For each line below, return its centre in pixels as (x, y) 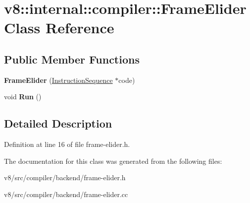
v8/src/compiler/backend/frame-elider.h (65, 177)
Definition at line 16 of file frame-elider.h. (67, 144)
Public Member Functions (72, 59)
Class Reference (59, 28)
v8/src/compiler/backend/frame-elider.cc (66, 194)
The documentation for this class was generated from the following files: (113, 161)
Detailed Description (58, 123)
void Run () (23, 97)
